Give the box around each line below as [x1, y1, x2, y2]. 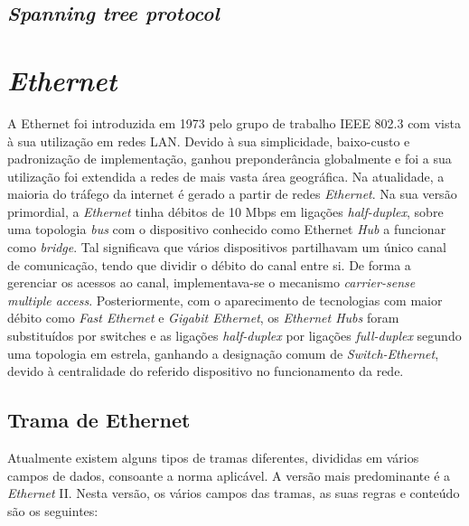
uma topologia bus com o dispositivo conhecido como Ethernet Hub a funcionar [7, 220, 446, 239]
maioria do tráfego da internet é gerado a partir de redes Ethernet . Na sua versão [7, 184, 457, 203]
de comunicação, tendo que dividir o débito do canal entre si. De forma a [7, 255, 411, 274]
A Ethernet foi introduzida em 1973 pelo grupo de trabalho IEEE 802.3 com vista [7, 113, 461, 132]
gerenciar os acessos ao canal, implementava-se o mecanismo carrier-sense [7, 273, 416, 292]
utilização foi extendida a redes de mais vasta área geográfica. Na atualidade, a [7, 166, 445, 185]
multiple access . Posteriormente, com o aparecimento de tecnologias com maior [7, 290, 443, 309]
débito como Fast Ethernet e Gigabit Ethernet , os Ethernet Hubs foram [7, 308, 399, 327]
